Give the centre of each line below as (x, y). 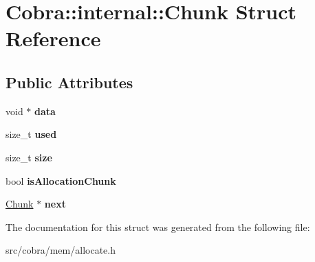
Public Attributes (69, 82)
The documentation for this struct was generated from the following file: (158, 226)
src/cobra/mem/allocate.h (61, 250)
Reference (53, 38)
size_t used (31, 134)
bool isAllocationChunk (61, 180)
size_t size (29, 157)
